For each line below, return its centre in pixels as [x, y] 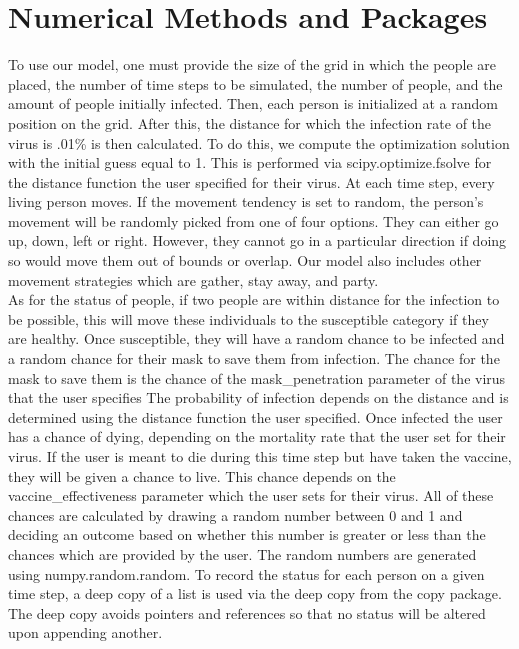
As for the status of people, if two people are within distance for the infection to [254, 299]
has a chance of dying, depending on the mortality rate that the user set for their [257, 436]
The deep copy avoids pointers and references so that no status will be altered [247, 612]
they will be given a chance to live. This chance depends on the [202, 475]
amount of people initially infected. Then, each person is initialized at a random [253, 103]
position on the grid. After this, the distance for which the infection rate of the [250, 122]
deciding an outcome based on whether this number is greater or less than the [247, 534]
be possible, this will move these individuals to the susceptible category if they [248, 318]
